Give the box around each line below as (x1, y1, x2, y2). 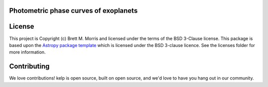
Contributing (9, 62, 50, 71)
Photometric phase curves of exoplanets (9, 6, 138, 15)
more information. (9, 49, 46, 55)
